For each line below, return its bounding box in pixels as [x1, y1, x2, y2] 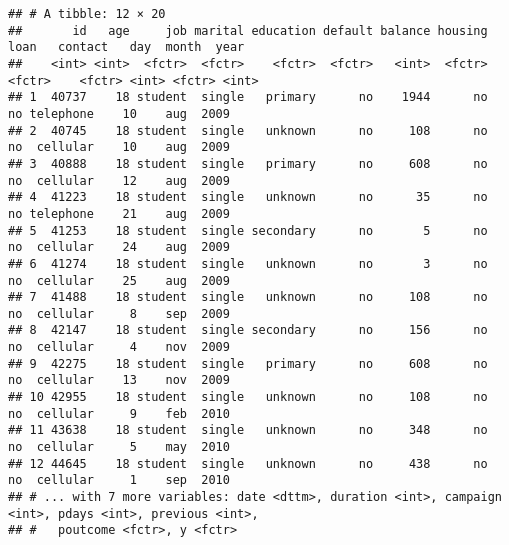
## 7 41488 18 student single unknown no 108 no [8, 290, 488, 305]
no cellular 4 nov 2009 [8, 340, 230, 355]
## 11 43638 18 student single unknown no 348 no [8, 423, 488, 438]
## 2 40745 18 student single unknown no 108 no [8, 123, 488, 138]
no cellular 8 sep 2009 [8, 306, 230, 321]
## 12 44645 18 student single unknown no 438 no [8, 456, 488, 471]
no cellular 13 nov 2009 [8, 373, 230, 388]
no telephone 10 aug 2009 [8, 106, 230, 121]
